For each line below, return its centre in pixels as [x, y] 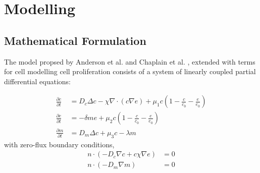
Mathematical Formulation [75, 40]
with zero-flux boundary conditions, [59, 144]
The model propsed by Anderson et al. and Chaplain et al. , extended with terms [130, 61]
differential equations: [37, 81]
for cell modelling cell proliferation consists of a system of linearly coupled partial [130, 71]
